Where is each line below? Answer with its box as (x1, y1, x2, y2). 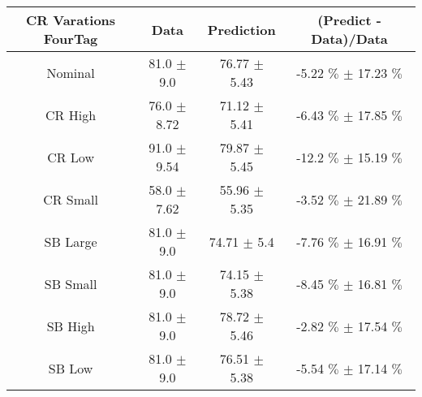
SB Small (44, 274, 97, 293)
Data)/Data (311, 29, 388, 48)
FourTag (43, 29, 98, 48)
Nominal (46, 63, 95, 82)
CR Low (47, 147, 94, 166)
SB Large (44, 231, 97, 251)
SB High (46, 316, 95, 335)
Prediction (207, 19, 276, 39)
